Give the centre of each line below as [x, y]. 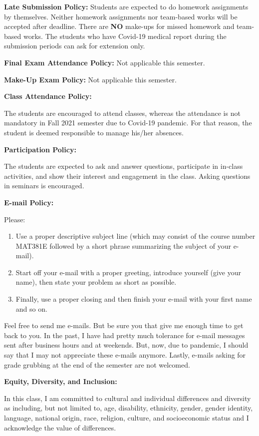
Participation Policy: [40, 149]
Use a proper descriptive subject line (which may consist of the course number [135, 236]
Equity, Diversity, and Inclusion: [61, 381]
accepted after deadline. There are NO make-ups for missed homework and [119, 26]
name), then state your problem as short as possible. [96, 282]
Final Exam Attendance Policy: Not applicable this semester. [105, 62]
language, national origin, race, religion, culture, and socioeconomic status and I [127, 418]
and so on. [31, 308]
